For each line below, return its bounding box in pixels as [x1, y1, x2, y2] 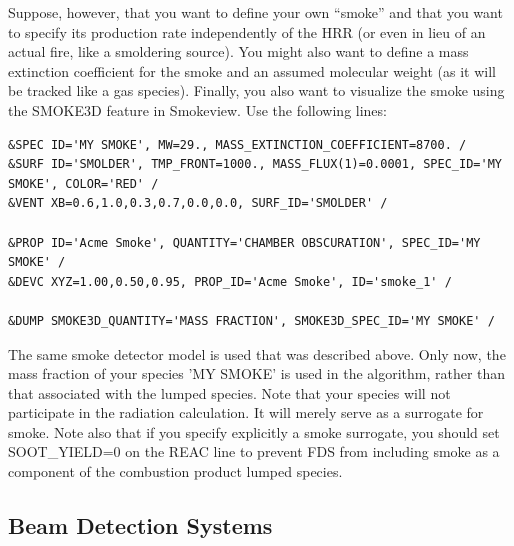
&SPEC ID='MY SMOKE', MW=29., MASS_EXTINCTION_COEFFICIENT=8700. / [8, 137, 467, 152]
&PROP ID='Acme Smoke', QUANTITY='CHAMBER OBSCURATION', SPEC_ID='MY [8, 235, 481, 250]
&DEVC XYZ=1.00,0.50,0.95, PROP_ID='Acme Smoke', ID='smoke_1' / [8, 274, 452, 289]
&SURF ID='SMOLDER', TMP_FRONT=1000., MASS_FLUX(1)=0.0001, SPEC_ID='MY [8, 157, 502, 172]
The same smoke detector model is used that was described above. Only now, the [8, 343, 506, 364]
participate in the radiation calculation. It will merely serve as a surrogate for [8, 402, 484, 423]
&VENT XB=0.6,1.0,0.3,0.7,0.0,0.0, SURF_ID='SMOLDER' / [8, 196, 388, 211]
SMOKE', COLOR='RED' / [8, 176, 159, 191]
